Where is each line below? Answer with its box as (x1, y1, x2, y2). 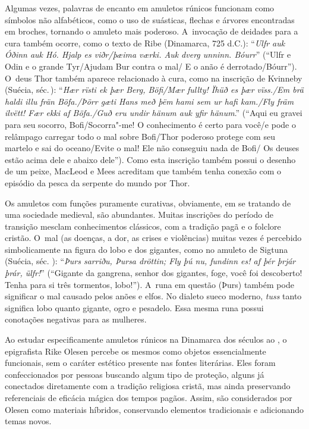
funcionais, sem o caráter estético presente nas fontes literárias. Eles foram (5, 356, 276, 369)
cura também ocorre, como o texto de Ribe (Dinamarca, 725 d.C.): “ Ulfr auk (5, 36, 285, 49)
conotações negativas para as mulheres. (5, 313, 147, 325)
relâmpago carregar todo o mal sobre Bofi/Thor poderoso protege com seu (5, 130, 275, 142)
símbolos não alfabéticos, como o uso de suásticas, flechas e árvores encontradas (5, 13, 295, 26)
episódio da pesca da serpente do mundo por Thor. (5, 176, 190, 189)
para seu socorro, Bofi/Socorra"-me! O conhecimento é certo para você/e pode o (5, 118, 296, 130)
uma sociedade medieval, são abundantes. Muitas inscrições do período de (5, 208, 274, 221)
